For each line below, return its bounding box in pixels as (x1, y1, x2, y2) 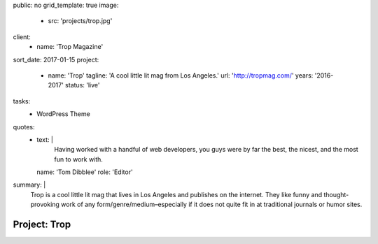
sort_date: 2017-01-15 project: (13, 55, 99, 64)
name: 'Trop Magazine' (36, 43, 104, 51)
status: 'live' (65, 81, 100, 89)
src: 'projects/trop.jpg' (48, 17, 113, 25)
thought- (323, 190, 349, 199)
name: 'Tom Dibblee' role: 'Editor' (36, 168, 133, 176)
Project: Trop (13, 219, 71, 231)
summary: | (13, 180, 46, 189)
